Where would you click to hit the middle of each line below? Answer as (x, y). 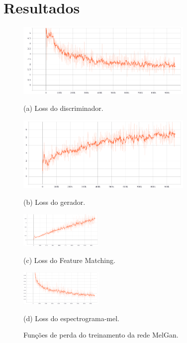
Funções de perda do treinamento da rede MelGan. (101, 335)
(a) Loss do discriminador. (63, 108)
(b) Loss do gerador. (54, 202)
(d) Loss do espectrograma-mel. (71, 318)
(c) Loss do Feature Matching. (69, 260)
